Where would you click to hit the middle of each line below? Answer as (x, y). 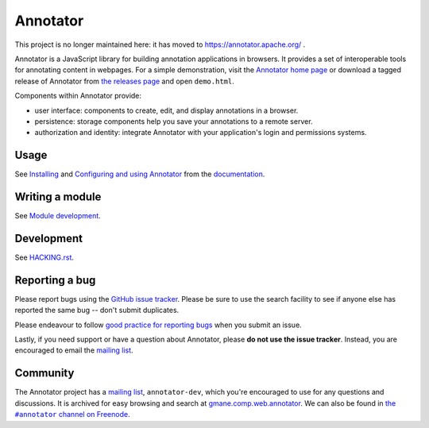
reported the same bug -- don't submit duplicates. (97, 310)
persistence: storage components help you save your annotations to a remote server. (174, 121)
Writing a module (58, 197)
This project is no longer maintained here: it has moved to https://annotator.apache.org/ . (160, 44)
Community (44, 373)
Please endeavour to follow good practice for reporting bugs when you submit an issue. (158, 325)
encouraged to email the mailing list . (74, 350)
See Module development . (58, 216)
